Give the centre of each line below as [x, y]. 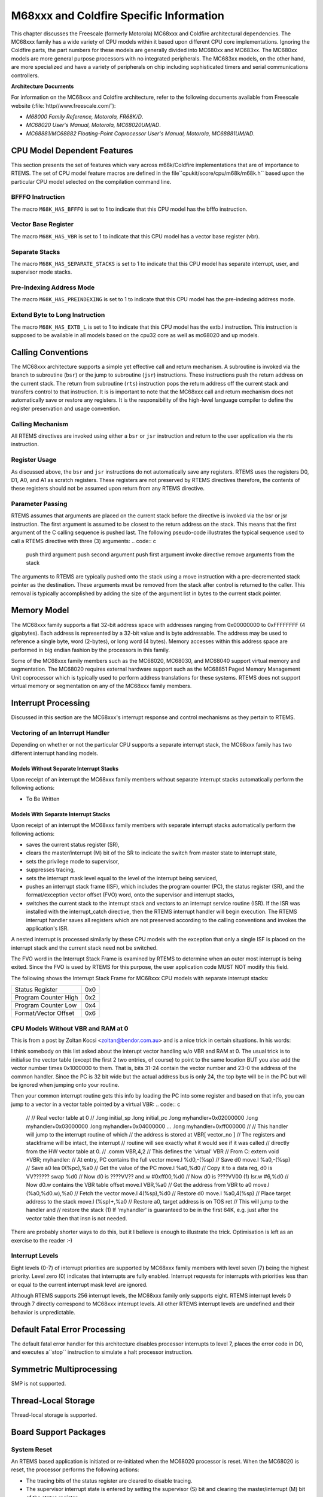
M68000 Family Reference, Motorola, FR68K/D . [85, 117]
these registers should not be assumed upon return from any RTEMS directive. [108, 489]
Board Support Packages [59, 1432]
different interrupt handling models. [55, 753]
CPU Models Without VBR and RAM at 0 [70, 1028]
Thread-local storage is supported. [54, 1415]
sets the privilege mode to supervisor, [73, 861]
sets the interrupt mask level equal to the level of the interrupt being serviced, [122, 878]
